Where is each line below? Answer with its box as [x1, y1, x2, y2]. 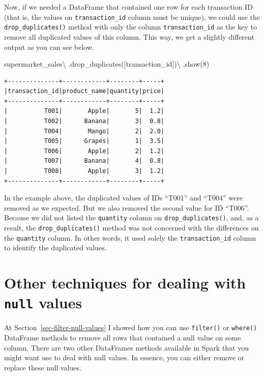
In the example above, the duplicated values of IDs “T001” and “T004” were [4, 192, 243, 203]
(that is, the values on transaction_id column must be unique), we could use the [4, 11, 260, 22]
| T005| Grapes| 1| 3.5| [4, 137, 164, 145]
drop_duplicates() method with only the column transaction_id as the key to [4, 21, 257, 32]
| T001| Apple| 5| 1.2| [4, 107, 164, 115]
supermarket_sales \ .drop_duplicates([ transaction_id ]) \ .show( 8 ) [4, 59, 210, 69]
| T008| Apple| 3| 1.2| [4, 167, 164, 175]
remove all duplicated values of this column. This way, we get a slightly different [4, 31, 254, 42]
